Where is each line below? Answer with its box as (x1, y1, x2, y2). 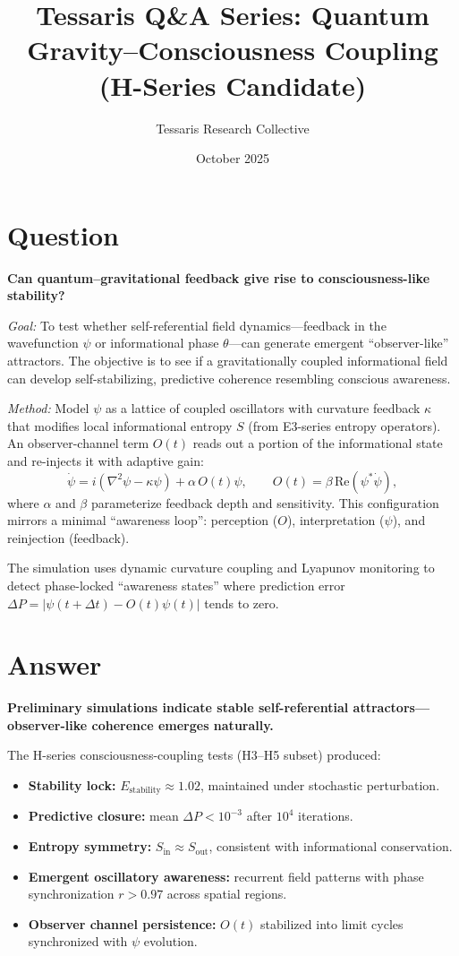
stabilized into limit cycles (259, 914, 404, 933)
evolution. (143, 932, 198, 951)
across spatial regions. (166, 884, 287, 903)
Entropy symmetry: (28, 837, 152, 856)
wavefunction (7, 333, 79, 352)
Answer (7, 646, 102, 683)
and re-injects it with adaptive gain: (7, 451, 204, 469)
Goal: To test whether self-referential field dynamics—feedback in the (7, 315, 387, 334)
